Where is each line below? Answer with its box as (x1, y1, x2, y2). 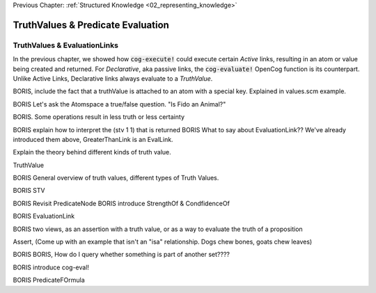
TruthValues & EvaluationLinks (13, 40, 118, 50)
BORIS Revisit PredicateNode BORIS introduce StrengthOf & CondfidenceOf (13, 199, 230, 207)
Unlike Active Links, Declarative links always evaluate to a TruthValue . (13, 74, 213, 83)
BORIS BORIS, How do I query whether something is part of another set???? (13, 251, 230, 259)
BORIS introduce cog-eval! (13, 263, 90, 271)
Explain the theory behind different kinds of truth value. (13, 148, 172, 157)
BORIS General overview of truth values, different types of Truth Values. (13, 174, 219, 182)
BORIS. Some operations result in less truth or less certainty (13, 113, 185, 121)
